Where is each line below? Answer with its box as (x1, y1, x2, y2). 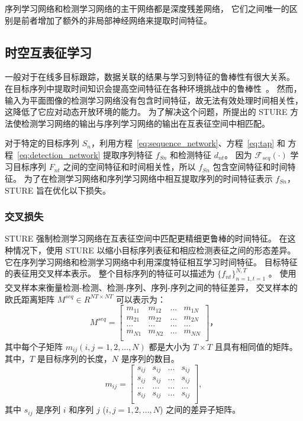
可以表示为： (115, 293, 166, 305)
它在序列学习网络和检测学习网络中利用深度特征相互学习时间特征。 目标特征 (5, 255, 298, 268)
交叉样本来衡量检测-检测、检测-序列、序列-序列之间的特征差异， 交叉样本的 (5, 281, 298, 293)
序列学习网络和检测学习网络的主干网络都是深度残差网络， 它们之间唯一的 (5, 2, 289, 14)
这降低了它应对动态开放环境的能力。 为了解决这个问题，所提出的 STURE (5, 105, 288, 118)
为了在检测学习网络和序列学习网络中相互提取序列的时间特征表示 (24, 172, 273, 184)
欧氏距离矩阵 (5, 293, 54, 305)
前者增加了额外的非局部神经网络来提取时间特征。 (21, 14, 212, 26)
